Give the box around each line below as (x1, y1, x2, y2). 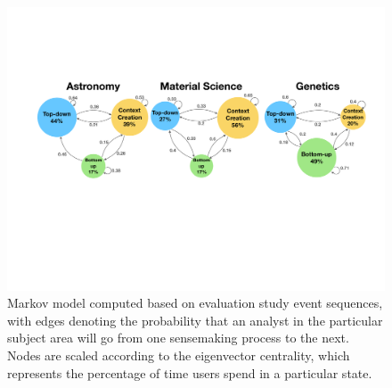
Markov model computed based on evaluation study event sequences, (7, 293, 383, 312)
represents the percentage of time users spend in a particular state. (7, 363, 372, 382)
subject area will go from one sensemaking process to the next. (7, 328, 349, 347)
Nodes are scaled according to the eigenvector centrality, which (7, 345, 350, 364)
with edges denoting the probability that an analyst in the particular (7, 310, 383, 329)
